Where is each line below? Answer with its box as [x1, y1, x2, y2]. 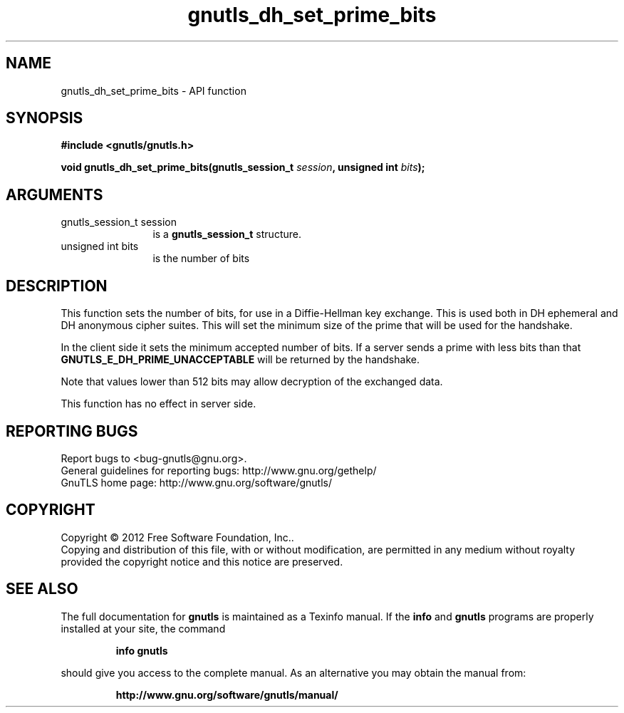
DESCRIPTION [6, 276, 108, 295]
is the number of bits [152, 252, 250, 265]
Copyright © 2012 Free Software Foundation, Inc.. [61, 531, 294, 543]
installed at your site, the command [61, 622, 226, 635]
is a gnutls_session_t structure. [152, 228, 301, 241]
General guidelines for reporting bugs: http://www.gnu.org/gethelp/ [61, 464, 377, 477]
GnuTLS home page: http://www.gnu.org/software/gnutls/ [61, 476, 332, 489]
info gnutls [115, 644, 168, 657]
